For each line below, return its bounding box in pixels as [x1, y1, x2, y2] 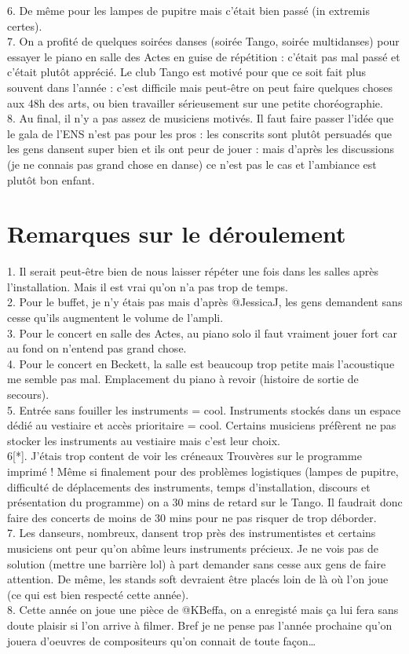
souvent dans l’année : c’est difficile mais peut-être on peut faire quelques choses [7, 79, 393, 95]
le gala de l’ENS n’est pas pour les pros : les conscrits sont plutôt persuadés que [7, 125, 392, 141]
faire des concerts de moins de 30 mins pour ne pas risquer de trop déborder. [7, 509, 377, 525]
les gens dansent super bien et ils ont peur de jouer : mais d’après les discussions [7, 141, 394, 157]
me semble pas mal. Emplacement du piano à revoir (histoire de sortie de [7, 371, 359, 387]
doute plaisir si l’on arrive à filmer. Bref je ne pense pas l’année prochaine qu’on [7, 616, 393, 633]
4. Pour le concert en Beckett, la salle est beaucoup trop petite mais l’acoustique [7, 355, 395, 371]
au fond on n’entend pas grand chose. [7, 340, 187, 356]
